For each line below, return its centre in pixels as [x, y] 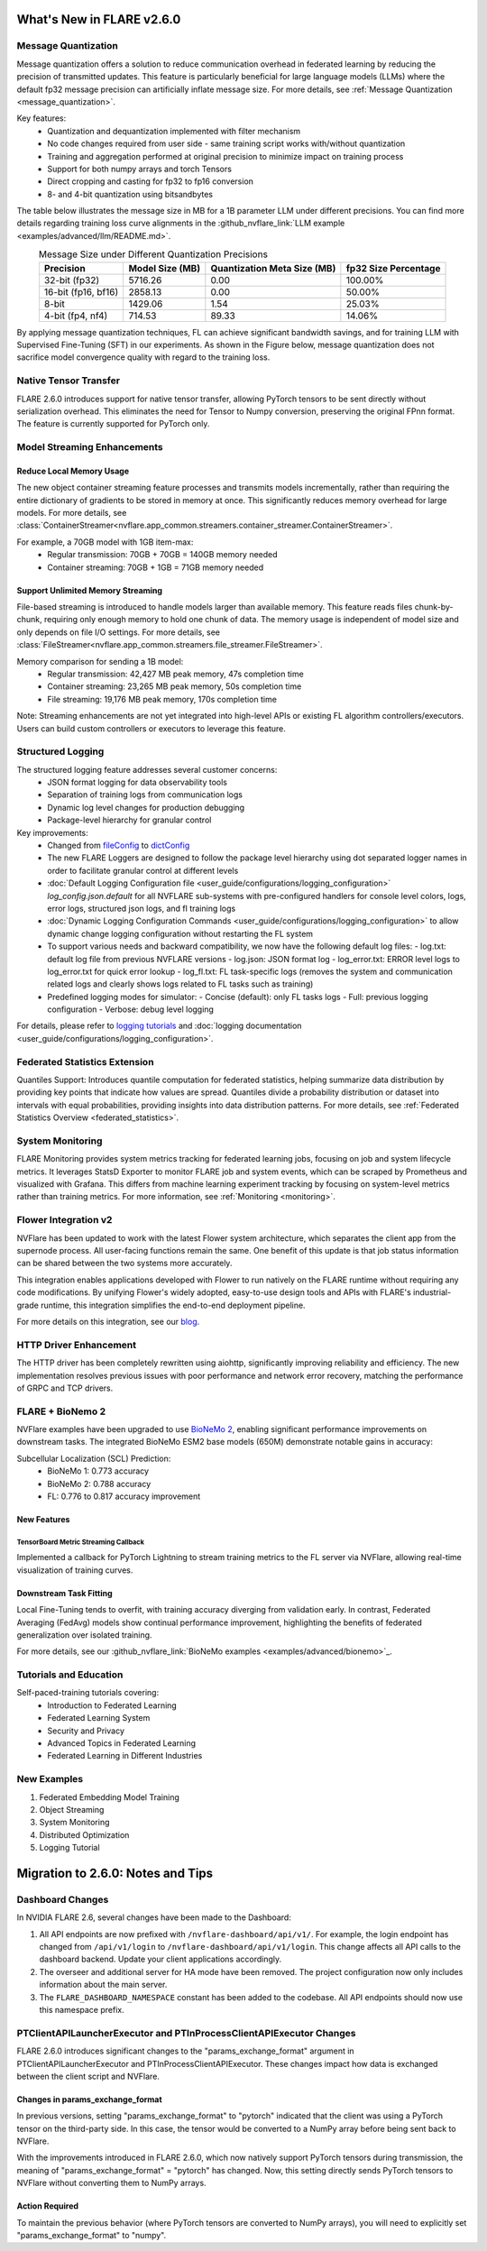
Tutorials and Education [70, 1675]
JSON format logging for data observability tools [137, 782]
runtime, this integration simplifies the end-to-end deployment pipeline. [173, 1305]
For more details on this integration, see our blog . [108, 1321]
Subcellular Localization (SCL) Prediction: [94, 1458]
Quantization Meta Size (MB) [273, 268]
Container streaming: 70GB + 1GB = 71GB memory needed [156, 567]
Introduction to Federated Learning [112, 1705]
